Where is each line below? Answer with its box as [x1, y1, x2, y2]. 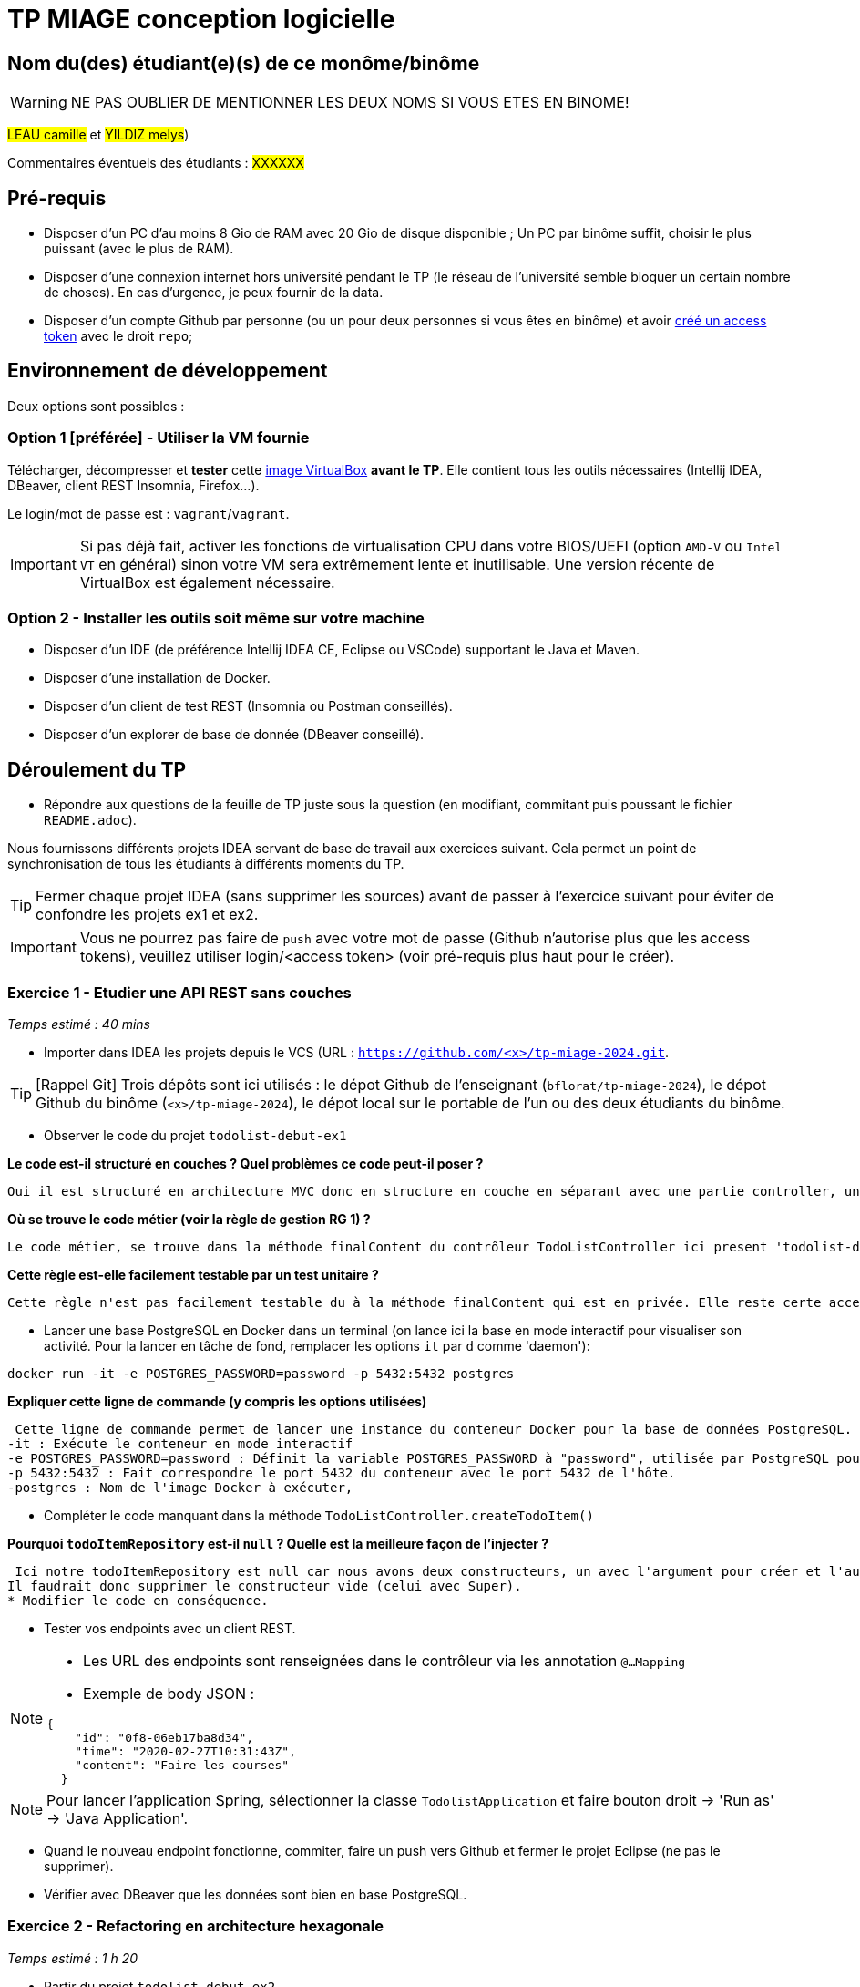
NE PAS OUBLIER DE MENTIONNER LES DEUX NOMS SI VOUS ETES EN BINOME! [70, 93, 630, 112]
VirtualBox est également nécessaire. [79, 572, 335, 592]
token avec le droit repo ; [44, 328, 193, 345]
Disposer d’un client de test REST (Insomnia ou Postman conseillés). [44, 698, 453, 715]
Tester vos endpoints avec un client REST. [44, 1620, 296, 1636]
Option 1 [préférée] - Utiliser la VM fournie [7, 428, 310, 448]
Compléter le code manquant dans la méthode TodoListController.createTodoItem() [44, 1507, 594, 1523]
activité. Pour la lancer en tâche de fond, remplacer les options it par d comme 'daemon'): [44, 1337, 590, 1354]
